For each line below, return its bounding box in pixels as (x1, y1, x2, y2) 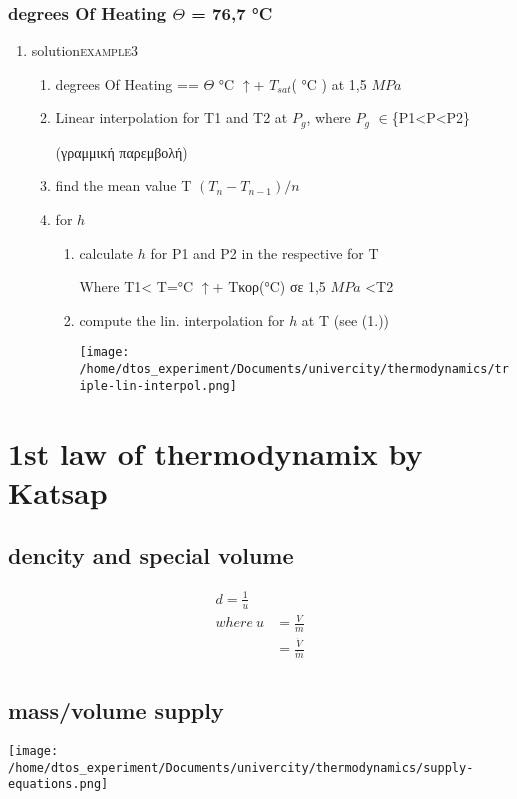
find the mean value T (55, 175, 192, 196)
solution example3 (31, 40, 138, 61)
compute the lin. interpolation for (79, 309, 285, 330)
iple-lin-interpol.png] (79, 378, 237, 393)
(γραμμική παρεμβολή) (55, 141, 188, 162)
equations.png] (8, 777, 109, 792)
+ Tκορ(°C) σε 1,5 (212, 276, 326, 297)
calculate (79, 242, 134, 263)
